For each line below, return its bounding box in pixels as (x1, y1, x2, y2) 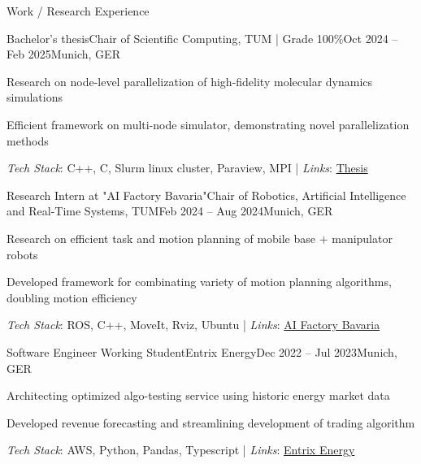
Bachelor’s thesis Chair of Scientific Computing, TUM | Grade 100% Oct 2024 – (7, 29, 398, 46)
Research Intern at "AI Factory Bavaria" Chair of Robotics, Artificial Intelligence (7, 186, 406, 203)
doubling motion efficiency (7, 288, 137, 306)
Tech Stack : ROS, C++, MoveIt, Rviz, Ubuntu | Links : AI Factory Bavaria (7, 316, 380, 333)
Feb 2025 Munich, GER (7, 46, 120, 63)
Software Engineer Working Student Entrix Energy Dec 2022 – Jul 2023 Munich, (7, 343, 397, 360)
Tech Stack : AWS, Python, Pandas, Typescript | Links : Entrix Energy (7, 441, 355, 458)
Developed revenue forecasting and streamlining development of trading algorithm (7, 414, 415, 431)
